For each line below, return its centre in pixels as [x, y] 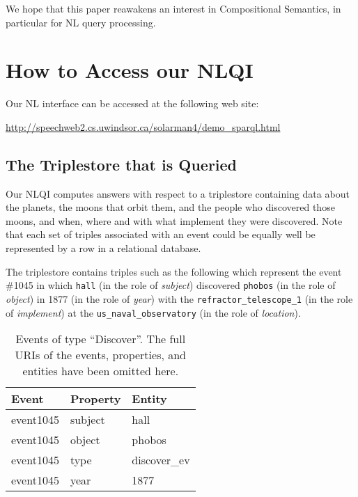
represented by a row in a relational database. [103, 248]
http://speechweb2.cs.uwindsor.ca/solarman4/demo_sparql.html [143, 126]
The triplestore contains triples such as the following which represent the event [174, 271]
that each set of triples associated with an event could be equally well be [161, 234]
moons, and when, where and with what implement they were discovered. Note [174, 220]
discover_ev [161, 460]
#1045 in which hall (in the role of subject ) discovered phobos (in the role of [171, 285]
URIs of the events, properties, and [101, 355]
